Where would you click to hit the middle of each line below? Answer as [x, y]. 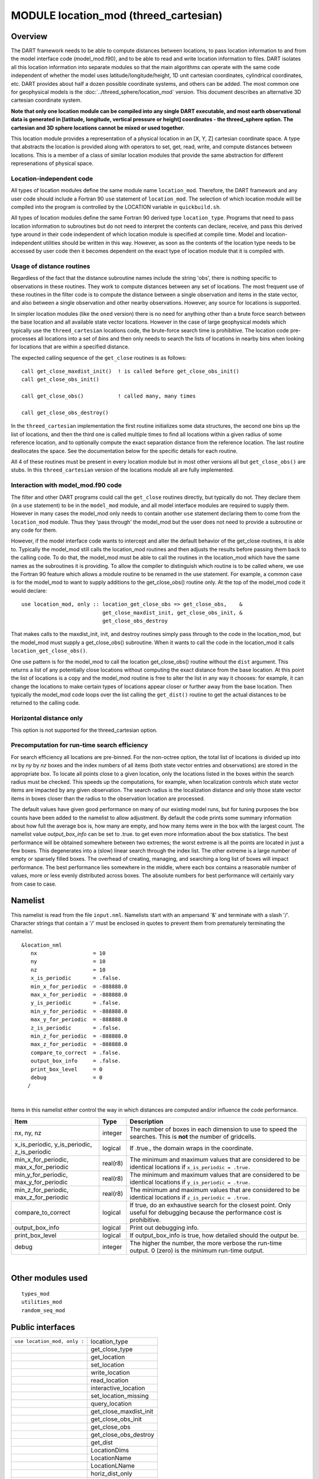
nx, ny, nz [28, 1133]
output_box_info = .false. [76, 1061]
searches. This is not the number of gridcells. [193, 1136]
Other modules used [49, 1278]
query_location [111, 1403]
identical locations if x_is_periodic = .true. [190, 1167]
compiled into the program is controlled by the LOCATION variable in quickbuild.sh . [116, 207]
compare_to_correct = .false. [76, 1052]
